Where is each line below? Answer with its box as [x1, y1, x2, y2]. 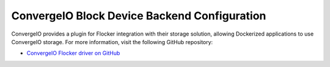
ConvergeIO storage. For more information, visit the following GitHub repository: [11, 38, 213, 45]
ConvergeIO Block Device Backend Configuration [11, 9, 266, 22]
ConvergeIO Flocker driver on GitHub [26, 49, 120, 57]
